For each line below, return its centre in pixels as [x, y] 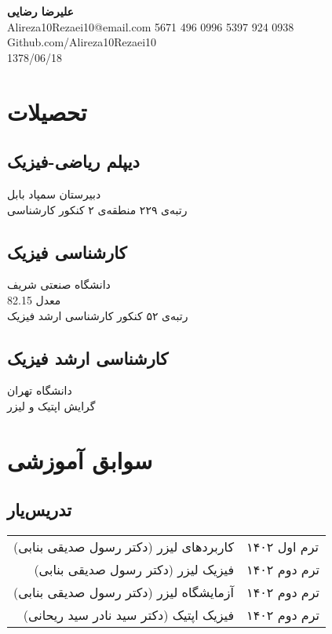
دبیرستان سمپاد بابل [54, 193]
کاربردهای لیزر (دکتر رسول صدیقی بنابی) [124, 547]
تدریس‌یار [40, 510]
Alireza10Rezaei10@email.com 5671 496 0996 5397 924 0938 [151, 26]
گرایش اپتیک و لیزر [51, 405]
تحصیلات [47, 111]
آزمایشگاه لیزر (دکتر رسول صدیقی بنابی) [124, 592]
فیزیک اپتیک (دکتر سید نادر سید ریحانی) [129, 615]
